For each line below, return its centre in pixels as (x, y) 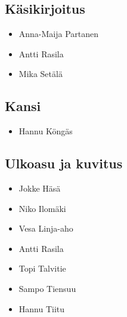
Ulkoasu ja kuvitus (64, 163)
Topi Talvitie (42, 268)
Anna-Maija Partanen (59, 34)
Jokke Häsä (40, 188)
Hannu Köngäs (46, 131)
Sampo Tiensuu (47, 288)
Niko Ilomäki (42, 208)
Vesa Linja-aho (46, 228)
